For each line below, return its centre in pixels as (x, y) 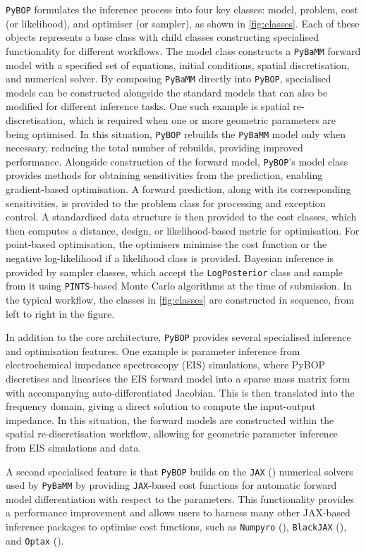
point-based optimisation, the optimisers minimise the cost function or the (166, 244)
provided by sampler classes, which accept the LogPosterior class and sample (175, 272)
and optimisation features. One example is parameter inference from (153, 350)
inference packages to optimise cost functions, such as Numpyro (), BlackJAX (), (176, 526)
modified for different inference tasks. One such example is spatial (148, 106)
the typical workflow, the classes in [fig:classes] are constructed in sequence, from (180, 299)
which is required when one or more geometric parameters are (202, 119)
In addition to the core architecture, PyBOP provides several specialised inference (178, 337)
